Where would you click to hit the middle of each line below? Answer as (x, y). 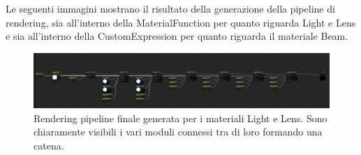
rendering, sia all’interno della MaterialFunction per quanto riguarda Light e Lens (181, 22)
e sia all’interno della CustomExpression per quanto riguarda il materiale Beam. (177, 36)
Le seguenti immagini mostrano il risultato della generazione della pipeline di (170, 8)
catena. (49, 146)
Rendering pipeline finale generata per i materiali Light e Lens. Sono (180, 118)
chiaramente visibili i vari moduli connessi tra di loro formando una (178, 132)
